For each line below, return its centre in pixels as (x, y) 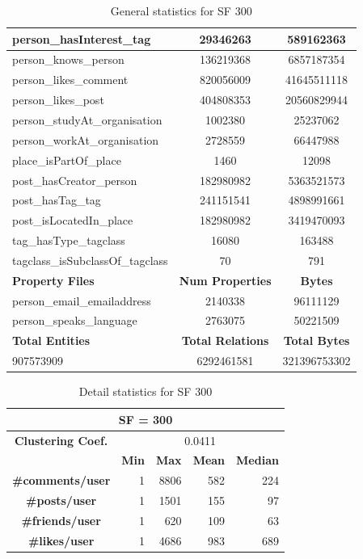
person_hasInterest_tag (82, 38)
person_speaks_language (75, 320)
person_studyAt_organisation (87, 119)
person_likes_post (58, 100)
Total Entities (51, 340)
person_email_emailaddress (82, 300)
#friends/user (61, 520)
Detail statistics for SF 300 (146, 391)
